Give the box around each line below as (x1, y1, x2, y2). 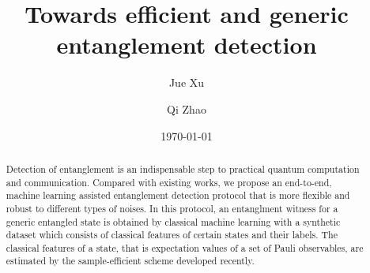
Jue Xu (168, 74, 205, 91)
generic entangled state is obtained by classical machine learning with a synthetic (6, 215, 341, 228)
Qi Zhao (167, 100, 206, 117)
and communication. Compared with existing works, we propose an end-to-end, (6, 175, 332, 189)
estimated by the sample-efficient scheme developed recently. (6, 254, 255, 267)
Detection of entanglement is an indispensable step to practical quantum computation (6, 162, 360, 175)
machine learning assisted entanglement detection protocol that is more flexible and (6, 189, 350, 202)
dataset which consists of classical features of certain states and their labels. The (6, 228, 338, 241)
